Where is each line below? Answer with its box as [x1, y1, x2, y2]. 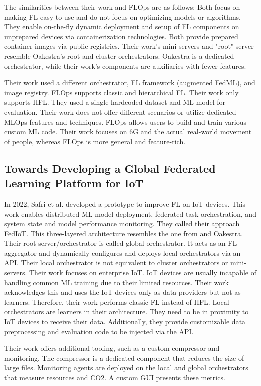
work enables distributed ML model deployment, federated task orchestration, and [4, 208, 256, 219]
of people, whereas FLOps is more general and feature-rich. [4, 136, 186, 146]
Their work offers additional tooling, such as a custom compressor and [4, 343, 220, 353]
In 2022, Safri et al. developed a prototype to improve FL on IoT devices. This [4, 198, 246, 209]
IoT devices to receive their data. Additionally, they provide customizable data [4, 316, 246, 327]
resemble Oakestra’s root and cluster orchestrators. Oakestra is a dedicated [4, 50, 234, 61]
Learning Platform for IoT [4, 175, 144, 191]
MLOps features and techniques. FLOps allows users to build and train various [4, 116, 246, 127]
